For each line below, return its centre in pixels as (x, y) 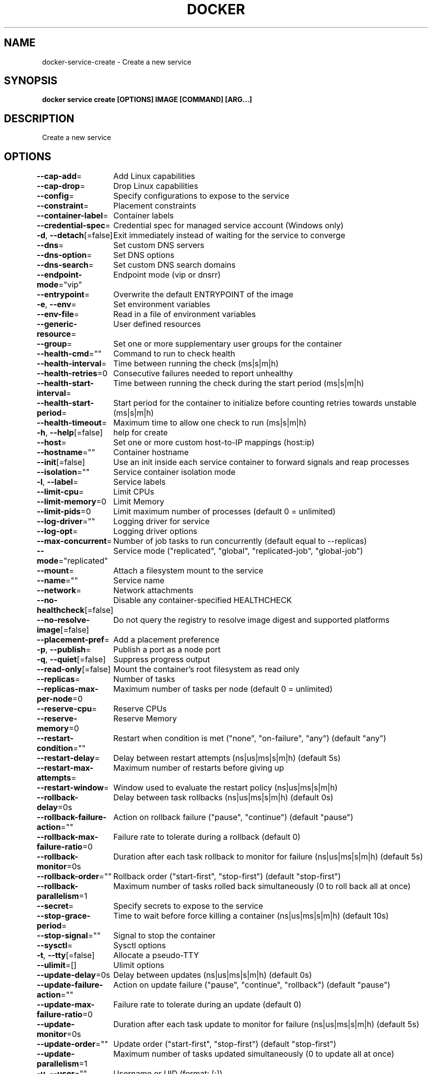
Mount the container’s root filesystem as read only (206, 669)
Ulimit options (139, 965)
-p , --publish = (64, 650)
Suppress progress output (162, 660)
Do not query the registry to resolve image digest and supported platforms (251, 620)
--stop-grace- (64, 916)
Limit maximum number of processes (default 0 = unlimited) (224, 512)
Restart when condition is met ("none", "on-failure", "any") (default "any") (250, 738)
